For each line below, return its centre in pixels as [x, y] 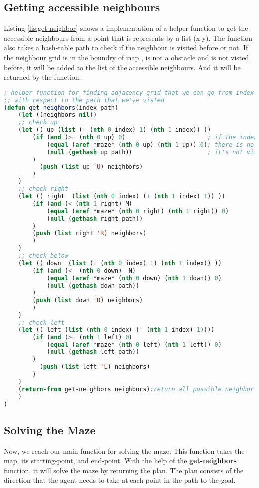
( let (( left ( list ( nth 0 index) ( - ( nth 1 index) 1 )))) [116, 330]
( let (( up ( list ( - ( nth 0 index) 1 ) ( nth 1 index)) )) [115, 130]
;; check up [38, 122]
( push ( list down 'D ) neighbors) [88, 300]
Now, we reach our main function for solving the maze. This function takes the [124, 450]
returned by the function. [43, 77]
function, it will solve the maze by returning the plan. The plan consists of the [124, 470]
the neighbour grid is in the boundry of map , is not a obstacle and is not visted [127, 57]
